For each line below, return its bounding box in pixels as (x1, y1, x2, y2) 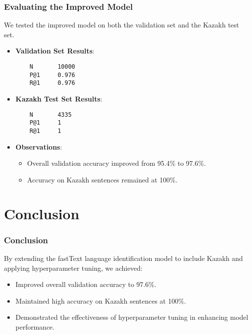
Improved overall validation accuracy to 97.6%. (15, 279, 157, 289)
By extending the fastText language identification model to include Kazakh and (4, 253, 243, 263)
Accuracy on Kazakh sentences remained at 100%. (27, 174, 178, 184)
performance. (15, 321, 55, 332)
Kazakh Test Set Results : (15, 93, 102, 103)
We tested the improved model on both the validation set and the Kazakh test (4, 20, 239, 30)
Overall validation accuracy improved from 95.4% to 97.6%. (27, 158, 206, 168)
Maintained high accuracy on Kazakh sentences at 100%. (15, 295, 186, 306)
